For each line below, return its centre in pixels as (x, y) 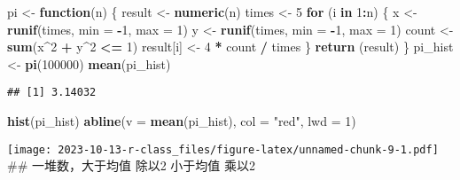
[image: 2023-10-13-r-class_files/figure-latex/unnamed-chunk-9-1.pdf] (223, 149)
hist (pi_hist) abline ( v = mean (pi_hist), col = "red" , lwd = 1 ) (182, 121)
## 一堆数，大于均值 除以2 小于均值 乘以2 (131, 165)
